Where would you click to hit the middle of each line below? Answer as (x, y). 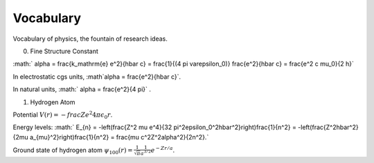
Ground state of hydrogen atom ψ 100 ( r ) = (73, 151)
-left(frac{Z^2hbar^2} (329, 127)
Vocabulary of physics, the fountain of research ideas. (90, 39)
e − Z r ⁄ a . (163, 150)
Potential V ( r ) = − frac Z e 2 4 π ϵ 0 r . (63, 115)
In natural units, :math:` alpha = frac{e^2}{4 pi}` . (82, 89)
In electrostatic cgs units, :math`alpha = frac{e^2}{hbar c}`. (97, 77)
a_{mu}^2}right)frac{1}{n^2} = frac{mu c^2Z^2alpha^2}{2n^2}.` (119, 137)
